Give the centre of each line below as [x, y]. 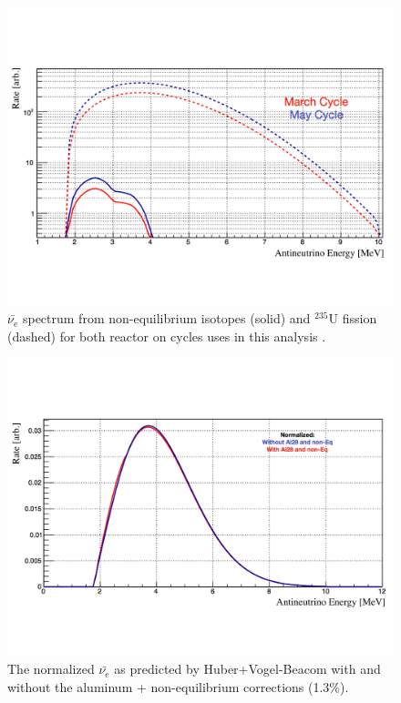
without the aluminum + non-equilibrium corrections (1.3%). [178, 687]
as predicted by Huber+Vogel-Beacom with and [247, 669]
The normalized [51, 669]
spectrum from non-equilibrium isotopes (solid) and [166, 318]
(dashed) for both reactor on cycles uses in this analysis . [167, 336]
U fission [353, 318]
